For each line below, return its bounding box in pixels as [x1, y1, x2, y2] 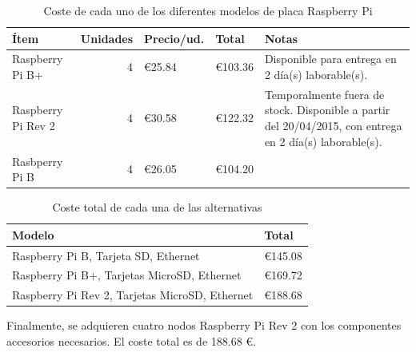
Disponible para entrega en [264, 50, 397, 67]
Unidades [80, 30, 134, 46]
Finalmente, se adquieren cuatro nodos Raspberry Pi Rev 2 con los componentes [6, 317, 402, 334]
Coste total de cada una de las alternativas [52, 199, 262, 216]
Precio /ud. [144, 30, 205, 46]
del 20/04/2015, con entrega [264, 117, 402, 134]
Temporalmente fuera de [264, 85, 385, 102]
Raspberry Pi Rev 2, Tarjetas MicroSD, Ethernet [12, 287, 254, 303]
